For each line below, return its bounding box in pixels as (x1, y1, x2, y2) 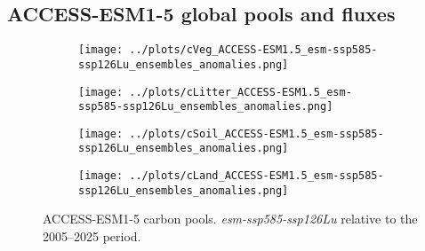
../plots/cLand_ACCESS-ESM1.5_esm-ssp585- (129, 169, 384, 183)
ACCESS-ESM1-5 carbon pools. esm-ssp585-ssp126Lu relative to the (43, 209, 418, 228)
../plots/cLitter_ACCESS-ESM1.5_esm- (129, 85, 352, 98)
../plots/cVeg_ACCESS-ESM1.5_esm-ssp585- (129, 43, 378, 57)
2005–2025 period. (43, 227, 141, 246)
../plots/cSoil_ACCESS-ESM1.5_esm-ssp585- (129, 127, 384, 140)
